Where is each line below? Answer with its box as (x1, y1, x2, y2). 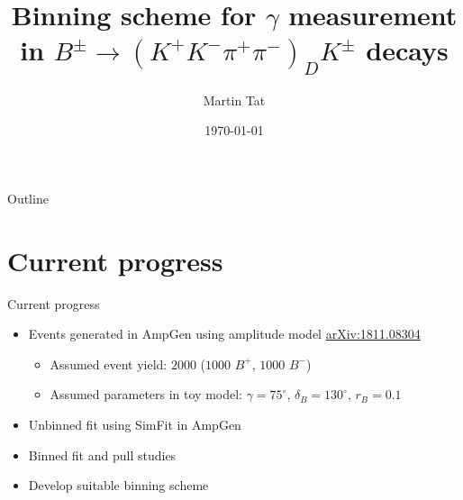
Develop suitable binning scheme (28, 476, 209, 495)
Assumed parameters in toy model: (50, 385, 242, 404)
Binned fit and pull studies (28, 445, 177, 464)
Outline (7, 188, 49, 207)
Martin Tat (203, 90, 266, 109)
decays (366, 32, 449, 68)
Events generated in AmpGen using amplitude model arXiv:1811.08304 (28, 324, 421, 343)
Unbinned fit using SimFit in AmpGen (28, 415, 241, 433)
